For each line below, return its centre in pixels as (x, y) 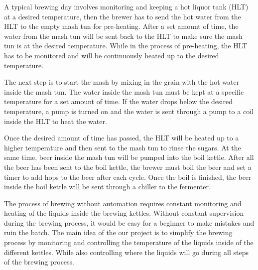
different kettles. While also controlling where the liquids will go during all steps (126, 252)
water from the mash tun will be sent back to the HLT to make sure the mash (123, 36)
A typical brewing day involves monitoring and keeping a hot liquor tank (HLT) (126, 6)
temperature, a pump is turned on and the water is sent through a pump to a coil (129, 111)
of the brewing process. (39, 262)
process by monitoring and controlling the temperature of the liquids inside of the (129, 242)
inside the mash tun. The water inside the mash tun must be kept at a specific (124, 91)
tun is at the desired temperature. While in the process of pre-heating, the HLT (126, 46)
